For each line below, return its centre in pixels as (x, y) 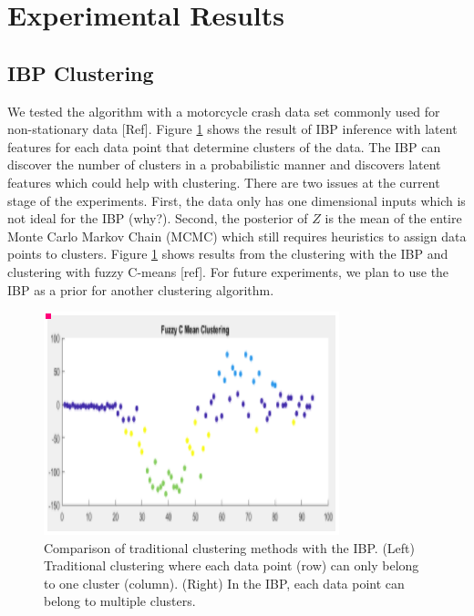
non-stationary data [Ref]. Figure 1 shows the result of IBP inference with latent (232, 129)
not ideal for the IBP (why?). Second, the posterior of (158, 218)
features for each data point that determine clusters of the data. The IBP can (224, 146)
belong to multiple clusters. (120, 601)
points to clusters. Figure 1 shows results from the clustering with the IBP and (228, 254)
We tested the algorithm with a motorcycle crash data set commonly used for (224, 111)
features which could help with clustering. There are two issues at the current (224, 182)
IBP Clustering (81, 72)
